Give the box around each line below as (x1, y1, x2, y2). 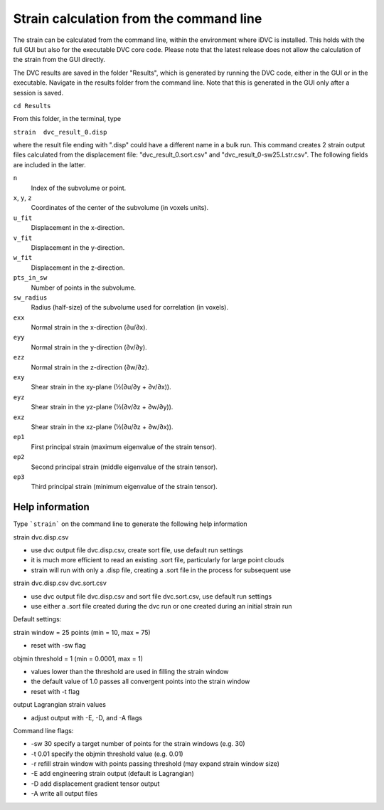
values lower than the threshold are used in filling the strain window (31, 667, 229, 675)
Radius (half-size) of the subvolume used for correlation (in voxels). (31, 303, 229, 312)
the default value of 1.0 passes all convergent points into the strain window (31, 677, 250, 686)
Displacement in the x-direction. (31, 223, 125, 232)
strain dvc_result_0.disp (13, 128, 107, 136)
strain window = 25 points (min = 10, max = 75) (13, 628, 151, 636)
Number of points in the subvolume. (31, 283, 137, 292)
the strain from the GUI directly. (13, 56, 106, 64)
